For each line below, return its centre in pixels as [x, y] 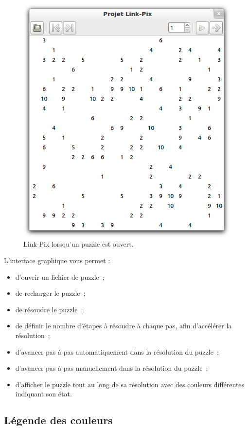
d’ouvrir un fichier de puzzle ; [60, 277]
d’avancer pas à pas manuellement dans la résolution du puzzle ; [112, 368]
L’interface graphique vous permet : [57, 260]
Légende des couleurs [58, 420]
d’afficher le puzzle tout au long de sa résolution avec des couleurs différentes [130, 384]
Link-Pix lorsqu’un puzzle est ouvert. [79, 244]
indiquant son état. [44, 394]
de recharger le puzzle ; [50, 293]
